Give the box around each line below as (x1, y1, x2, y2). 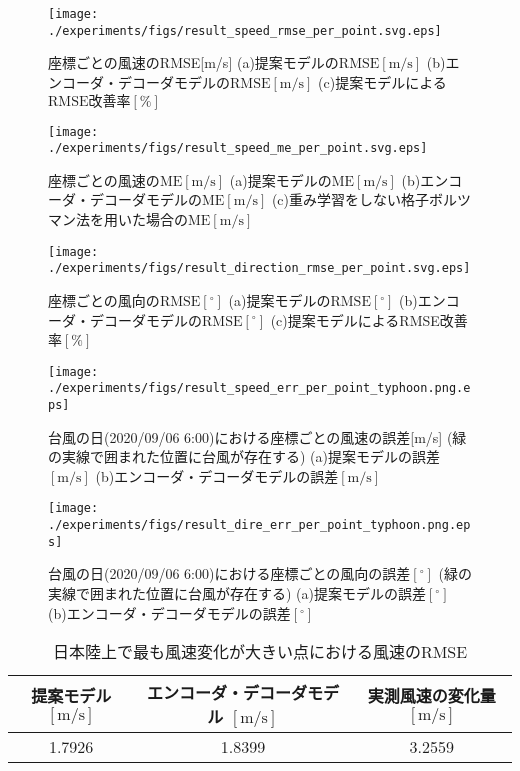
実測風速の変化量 (367, 684, 496, 708)
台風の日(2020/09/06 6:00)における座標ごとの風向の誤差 (48, 563, 411, 584)
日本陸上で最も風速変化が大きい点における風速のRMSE (52, 640, 468, 664)
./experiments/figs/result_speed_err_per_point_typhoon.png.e (48, 381, 471, 396)
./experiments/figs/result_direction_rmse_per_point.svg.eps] (48, 261, 471, 276)
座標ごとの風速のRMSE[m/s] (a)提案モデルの (48, 52, 339, 73)
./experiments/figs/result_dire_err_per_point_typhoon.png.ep (48, 518, 471, 533)
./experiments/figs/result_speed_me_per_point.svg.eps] (48, 141, 428, 156)
